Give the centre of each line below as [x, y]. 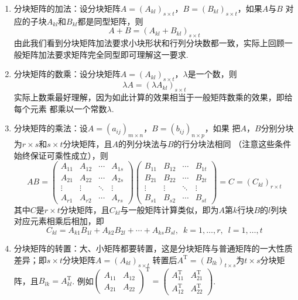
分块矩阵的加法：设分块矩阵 [67, 8]
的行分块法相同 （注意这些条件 [232, 143]
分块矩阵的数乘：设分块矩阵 [67, 74]
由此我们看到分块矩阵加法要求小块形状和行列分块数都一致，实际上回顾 [149, 43]
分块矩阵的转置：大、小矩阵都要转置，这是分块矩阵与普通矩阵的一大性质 [153, 248]
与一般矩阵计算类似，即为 [169, 209]
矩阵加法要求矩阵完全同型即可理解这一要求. [105, 54]
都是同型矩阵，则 [110, 21]
